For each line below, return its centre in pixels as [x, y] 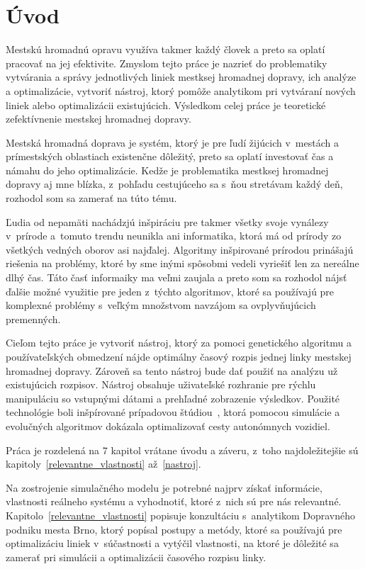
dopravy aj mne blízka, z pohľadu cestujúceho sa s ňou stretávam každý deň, [174, 184]
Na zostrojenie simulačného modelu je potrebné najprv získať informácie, [164, 487]
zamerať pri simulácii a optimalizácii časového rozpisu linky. [136, 557]
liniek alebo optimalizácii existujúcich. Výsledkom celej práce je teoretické [166, 105]
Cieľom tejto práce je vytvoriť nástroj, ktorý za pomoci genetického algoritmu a [179, 343]
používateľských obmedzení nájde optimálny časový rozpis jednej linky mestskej [179, 356]
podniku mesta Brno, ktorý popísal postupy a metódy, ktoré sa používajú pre [174, 529]
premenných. [33, 319]
